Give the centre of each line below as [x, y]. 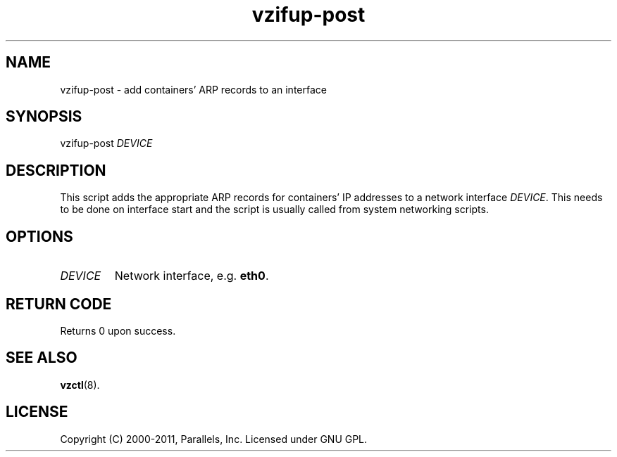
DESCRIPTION [56, 170]
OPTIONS [39, 236]
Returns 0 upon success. [118, 330]
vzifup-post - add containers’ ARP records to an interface [193, 89]
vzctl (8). [80, 385]
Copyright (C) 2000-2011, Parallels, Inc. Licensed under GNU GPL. [214, 439]
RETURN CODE [59, 304]
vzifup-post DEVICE [106, 143]
